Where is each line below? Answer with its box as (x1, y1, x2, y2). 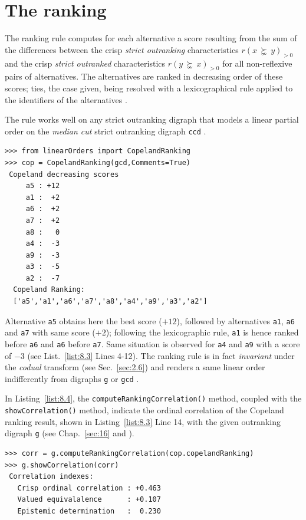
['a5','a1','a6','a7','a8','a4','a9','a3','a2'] (13, 297, 208, 306)
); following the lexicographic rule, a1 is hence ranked (106, 326, 299, 338)
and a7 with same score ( (5, 326, 96, 338)
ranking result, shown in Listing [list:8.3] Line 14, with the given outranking (5, 415, 281, 427)
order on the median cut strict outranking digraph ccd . (5, 124, 206, 137)
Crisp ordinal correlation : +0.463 (17, 483, 161, 492)
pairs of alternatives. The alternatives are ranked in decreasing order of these (5, 70, 283, 83)
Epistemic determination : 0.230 (17, 507, 161, 515)
